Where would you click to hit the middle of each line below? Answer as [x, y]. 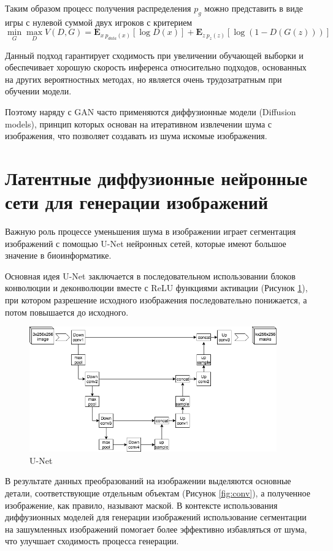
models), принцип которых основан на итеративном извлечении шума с [138, 123]
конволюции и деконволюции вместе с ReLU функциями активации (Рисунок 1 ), [156, 288]
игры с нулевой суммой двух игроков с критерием [99, 22]
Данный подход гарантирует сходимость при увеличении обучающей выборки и [154, 55]
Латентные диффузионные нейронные [156, 177]
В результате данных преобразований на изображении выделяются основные [148, 481]
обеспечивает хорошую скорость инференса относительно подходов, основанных [156, 67]
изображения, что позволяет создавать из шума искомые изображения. [136, 136]
